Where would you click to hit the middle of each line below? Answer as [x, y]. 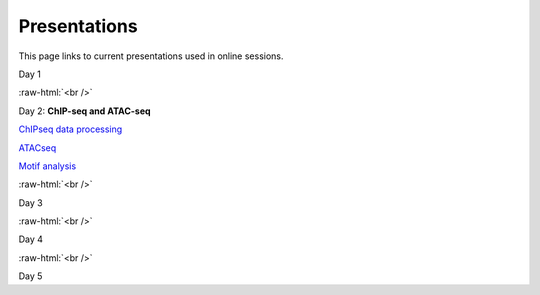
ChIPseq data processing [70, 129]
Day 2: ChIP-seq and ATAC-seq [84, 111]
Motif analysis [47, 166]
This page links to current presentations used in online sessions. [151, 56]
